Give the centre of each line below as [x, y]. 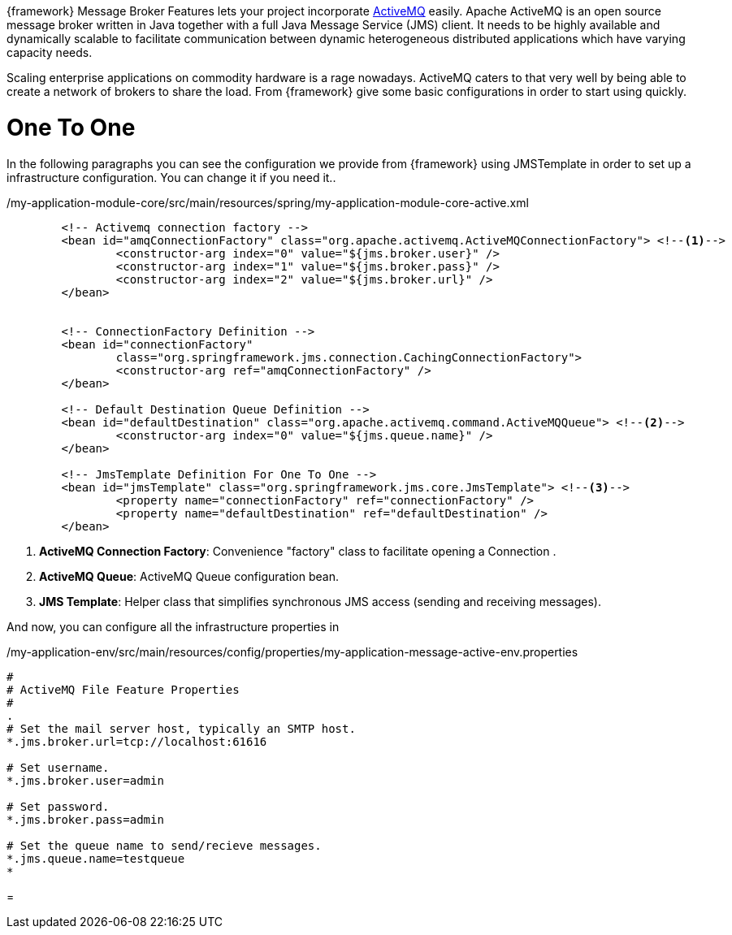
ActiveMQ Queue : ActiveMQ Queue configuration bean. [189, 576]
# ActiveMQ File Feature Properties [123, 689]
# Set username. [58, 767]
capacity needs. [50, 52]
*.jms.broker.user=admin [85, 780]
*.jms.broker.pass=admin [85, 819]
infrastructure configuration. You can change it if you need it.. [171, 177]
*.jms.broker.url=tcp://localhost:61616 [137, 741]
